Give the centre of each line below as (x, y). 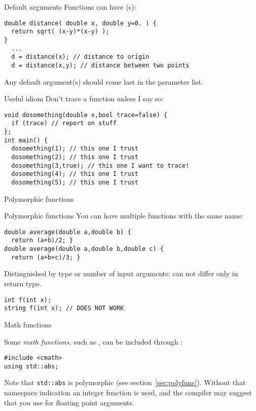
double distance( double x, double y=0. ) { (80, 23)
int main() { (26, 140)
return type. (23, 284)
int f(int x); (28, 300)
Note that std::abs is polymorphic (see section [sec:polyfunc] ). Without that (125, 382)
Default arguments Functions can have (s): (70, 7)
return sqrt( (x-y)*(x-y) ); (60, 32)
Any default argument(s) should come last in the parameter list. (104, 81)
